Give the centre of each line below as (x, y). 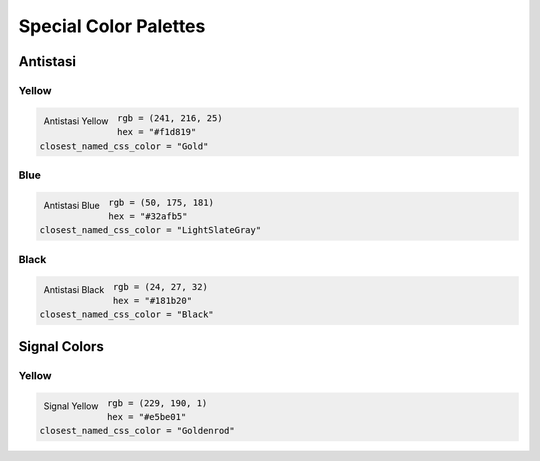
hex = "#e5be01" (146, 416)
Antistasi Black (74, 289)
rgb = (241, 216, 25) (170, 118)
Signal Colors (61, 346)
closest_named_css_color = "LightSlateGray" (150, 230)
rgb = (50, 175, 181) (161, 202)
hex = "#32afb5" (148, 216)
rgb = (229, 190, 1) (157, 403)
